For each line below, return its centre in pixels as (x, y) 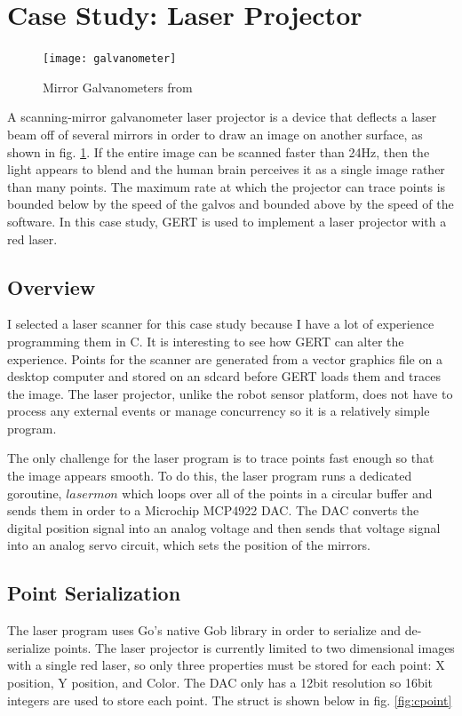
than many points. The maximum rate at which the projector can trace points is (227, 186)
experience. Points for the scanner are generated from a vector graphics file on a (225, 358)
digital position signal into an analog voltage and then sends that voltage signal (224, 527)
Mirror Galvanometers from (118, 87)
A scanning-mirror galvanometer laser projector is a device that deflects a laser (222, 117)
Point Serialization (94, 593)
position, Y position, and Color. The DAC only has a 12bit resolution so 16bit (220, 683)
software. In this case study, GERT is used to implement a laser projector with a (227, 221)
